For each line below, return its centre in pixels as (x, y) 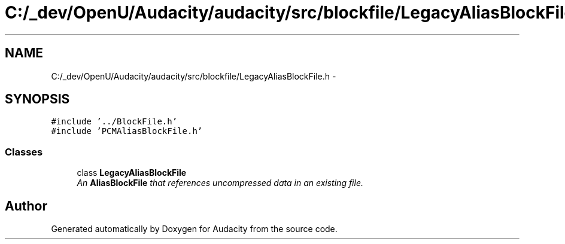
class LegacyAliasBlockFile (132, 173)
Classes (24, 152)
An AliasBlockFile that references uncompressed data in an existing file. (220, 183)
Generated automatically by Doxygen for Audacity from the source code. (194, 229)
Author (26, 206)
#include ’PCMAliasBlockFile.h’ (127, 131)
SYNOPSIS (37, 99)
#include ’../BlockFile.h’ (114, 122)
